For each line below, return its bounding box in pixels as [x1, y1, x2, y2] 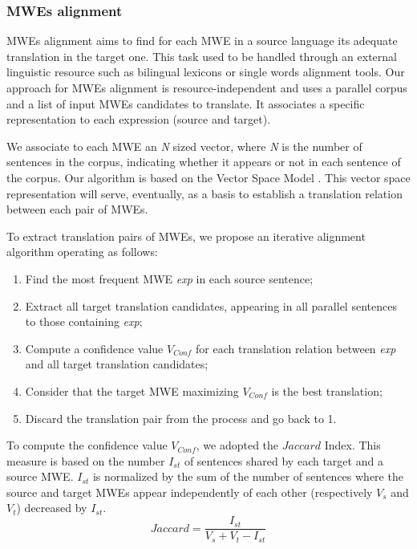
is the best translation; [271, 382, 383, 399]
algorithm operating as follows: [6, 243, 158, 260]
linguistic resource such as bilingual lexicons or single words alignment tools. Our [6, 63, 405, 80]
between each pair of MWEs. [6, 201, 148, 218]
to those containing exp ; [25, 313, 143, 330]
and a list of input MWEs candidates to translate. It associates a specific [6, 95, 365, 112]
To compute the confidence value [6, 437, 168, 453]
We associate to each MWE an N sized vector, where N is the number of [6, 137, 362, 154]
